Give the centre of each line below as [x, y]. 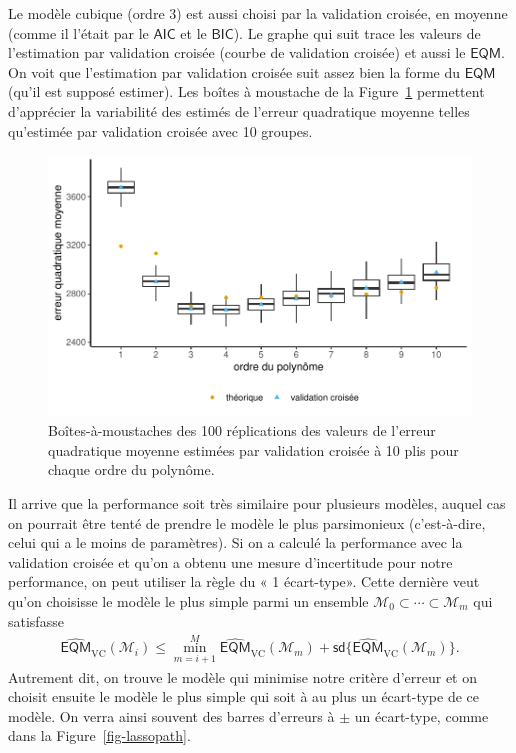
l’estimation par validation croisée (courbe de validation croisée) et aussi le [237, 52]
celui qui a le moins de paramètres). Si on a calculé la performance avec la [235, 542]
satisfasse [36, 620]
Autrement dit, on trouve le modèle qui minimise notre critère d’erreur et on [242, 676]
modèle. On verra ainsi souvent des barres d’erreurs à [171, 715]
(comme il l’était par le [78, 32]
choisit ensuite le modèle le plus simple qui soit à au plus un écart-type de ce [244, 696]
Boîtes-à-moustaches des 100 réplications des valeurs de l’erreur [242, 430]
